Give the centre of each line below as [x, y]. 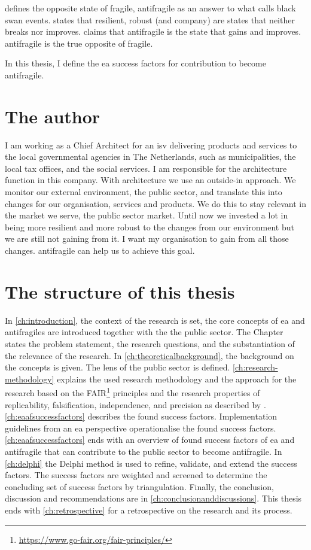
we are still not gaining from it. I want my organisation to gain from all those [147, 238]
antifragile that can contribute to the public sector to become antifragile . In [144, 451]
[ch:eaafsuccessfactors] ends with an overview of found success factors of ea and [150, 440]
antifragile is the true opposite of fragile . [79, 43]
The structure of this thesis [120, 291]
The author [53, 116]
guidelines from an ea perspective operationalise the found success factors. [141, 428]
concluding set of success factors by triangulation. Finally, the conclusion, [139, 486]
